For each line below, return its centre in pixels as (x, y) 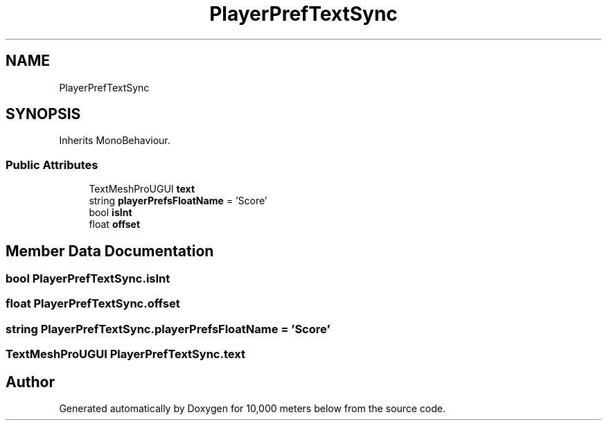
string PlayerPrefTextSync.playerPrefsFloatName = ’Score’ (168, 329)
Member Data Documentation (110, 251)
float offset (115, 224)
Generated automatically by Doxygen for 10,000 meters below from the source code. (252, 408)
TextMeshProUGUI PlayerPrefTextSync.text (125, 354)
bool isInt (111, 213)
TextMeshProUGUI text (142, 189)
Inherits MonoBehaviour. (115, 141)
